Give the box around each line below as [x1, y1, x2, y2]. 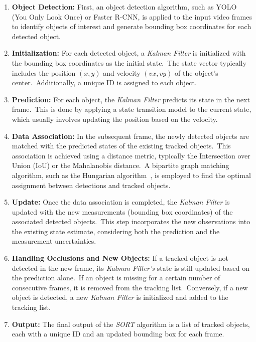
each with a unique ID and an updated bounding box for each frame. [12, 328, 224, 339]
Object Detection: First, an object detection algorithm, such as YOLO [12, 2, 237, 12]
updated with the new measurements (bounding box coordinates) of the [12, 206, 233, 217]
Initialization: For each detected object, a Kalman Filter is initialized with [12, 48, 246, 58]
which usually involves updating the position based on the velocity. [12, 113, 218, 124]
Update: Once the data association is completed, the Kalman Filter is [12, 197, 230, 207]
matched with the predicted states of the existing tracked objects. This [12, 140, 231, 151]
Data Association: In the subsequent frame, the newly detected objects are [12, 130, 249, 141]
